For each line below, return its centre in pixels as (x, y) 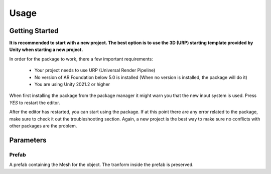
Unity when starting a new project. (46, 49)
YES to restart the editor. (35, 102)
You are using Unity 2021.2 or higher (72, 84)
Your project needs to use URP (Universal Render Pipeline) (95, 70)
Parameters (28, 140)
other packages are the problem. (43, 125)
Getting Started (34, 31)
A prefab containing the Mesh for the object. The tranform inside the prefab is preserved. (101, 164)
